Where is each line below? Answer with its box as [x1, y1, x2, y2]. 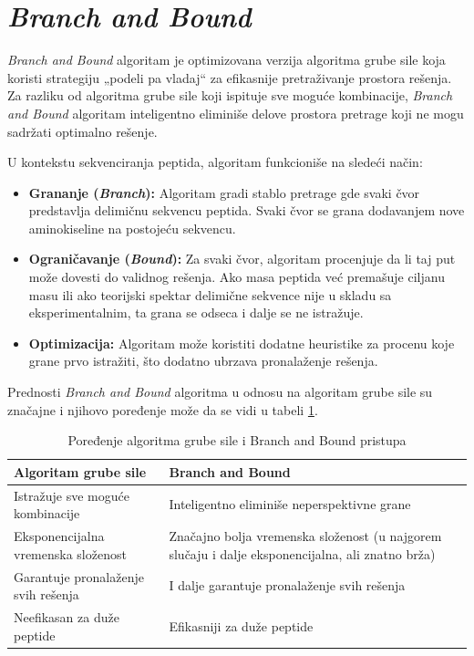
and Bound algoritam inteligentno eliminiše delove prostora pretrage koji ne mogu [7, 103, 464, 122]
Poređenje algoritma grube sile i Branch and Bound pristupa [67, 431, 407, 450]
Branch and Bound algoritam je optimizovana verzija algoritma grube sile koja [7, 50, 446, 69]
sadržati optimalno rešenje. [7, 121, 158, 141]
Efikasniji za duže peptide [169, 616, 314, 635]
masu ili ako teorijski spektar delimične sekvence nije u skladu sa [28, 285, 392, 304]
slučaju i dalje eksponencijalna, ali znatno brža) [169, 544, 436, 563]
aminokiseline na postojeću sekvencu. [28, 218, 236, 237]
